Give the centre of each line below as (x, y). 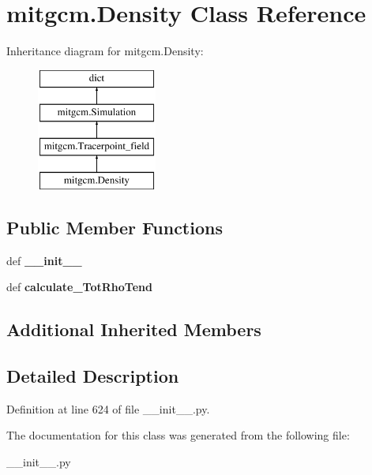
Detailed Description (93, 376)
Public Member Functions (115, 227)
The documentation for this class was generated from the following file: (178, 435)
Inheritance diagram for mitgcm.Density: (105, 51)
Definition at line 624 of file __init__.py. (108, 408)
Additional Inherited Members (134, 329)
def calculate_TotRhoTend (79, 287)
